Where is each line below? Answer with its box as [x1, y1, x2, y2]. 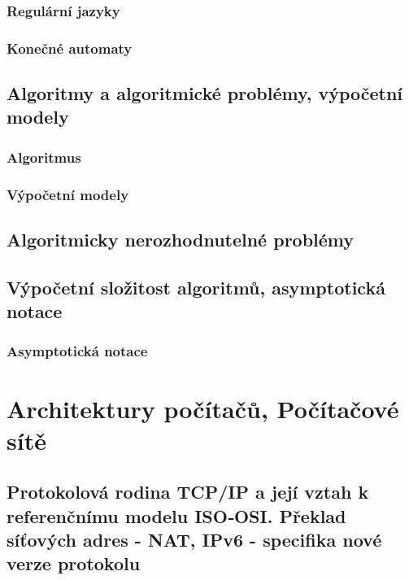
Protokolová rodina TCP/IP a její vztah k [7, 479, 369, 504]
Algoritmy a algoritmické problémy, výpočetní [7, 81, 403, 106]
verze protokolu [7, 551, 141, 576]
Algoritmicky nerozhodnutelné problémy [7, 226, 355, 251]
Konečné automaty [7, 37, 133, 58]
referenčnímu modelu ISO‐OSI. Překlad [7, 503, 346, 528]
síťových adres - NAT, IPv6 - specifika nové [7, 527, 382, 552]
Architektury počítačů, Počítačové [7, 391, 399, 425]
